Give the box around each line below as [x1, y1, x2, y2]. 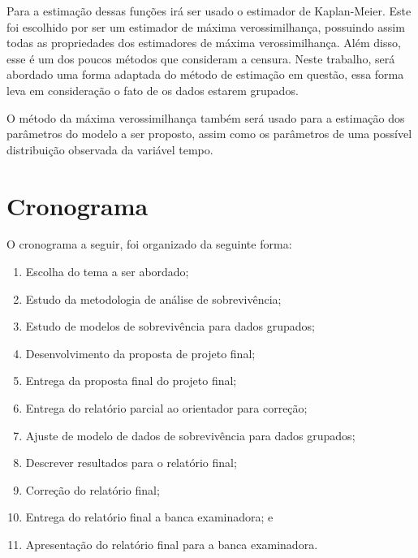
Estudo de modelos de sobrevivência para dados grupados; [25, 318, 315, 335]
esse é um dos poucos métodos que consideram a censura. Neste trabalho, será [6, 50, 395, 67]
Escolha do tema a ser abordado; [25, 263, 189, 280]
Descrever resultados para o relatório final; [25, 454, 237, 471]
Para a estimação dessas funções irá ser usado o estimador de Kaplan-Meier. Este [6, 2, 412, 19]
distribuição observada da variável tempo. [6, 141, 213, 158]
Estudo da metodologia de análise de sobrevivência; [25, 290, 282, 307]
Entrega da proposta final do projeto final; [25, 372, 237, 389]
